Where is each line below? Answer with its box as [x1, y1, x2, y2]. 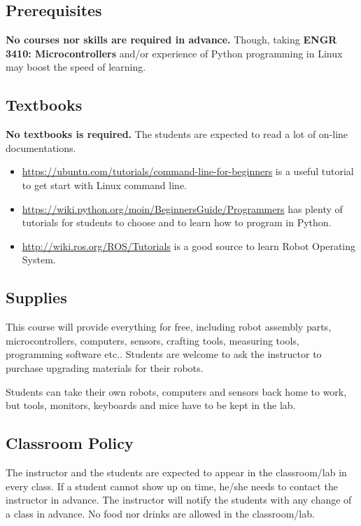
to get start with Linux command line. [22, 177, 187, 192]
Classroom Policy [6, 432, 134, 454]
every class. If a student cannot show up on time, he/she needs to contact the [6, 478, 338, 493]
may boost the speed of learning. [6, 60, 146, 74]
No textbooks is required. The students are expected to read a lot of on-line [6, 127, 348, 141]
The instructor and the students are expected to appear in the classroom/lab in [6, 464, 347, 479]
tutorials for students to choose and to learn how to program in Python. [22, 215, 332, 230]
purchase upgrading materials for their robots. [6, 360, 204, 375]
